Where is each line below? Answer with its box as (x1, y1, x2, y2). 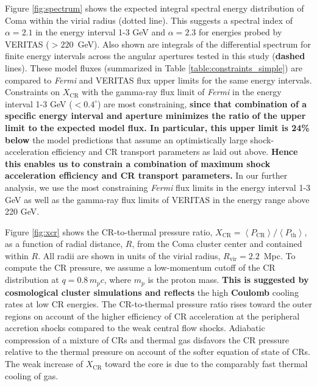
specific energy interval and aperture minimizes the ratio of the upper (5, 109, 306, 122)
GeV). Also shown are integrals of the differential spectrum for (77, 37, 311, 50)
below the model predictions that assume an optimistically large (5, 133, 248, 146)
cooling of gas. (5, 369, 59, 382)
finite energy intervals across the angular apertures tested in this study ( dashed (5, 49, 305, 62)
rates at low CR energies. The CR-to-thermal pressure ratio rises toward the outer (5, 298, 312, 310)
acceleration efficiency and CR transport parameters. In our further (5, 169, 288, 182)
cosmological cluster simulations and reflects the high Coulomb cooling (5, 285, 299, 298)
